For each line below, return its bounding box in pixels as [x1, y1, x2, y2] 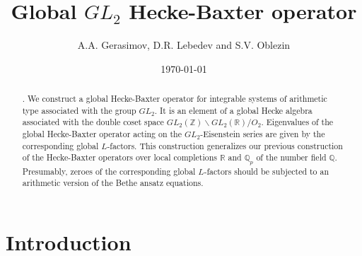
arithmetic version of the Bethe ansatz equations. [22, 177, 204, 189]
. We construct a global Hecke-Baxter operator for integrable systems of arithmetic [22, 93, 327, 105]
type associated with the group [22, 104, 136, 116]
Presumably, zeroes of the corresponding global [22, 165, 196, 177]
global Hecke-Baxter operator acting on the [22, 128, 182, 140]
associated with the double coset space [22, 116, 164, 128]
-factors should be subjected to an [204, 165, 329, 177]
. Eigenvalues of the [261, 116, 334, 128]
